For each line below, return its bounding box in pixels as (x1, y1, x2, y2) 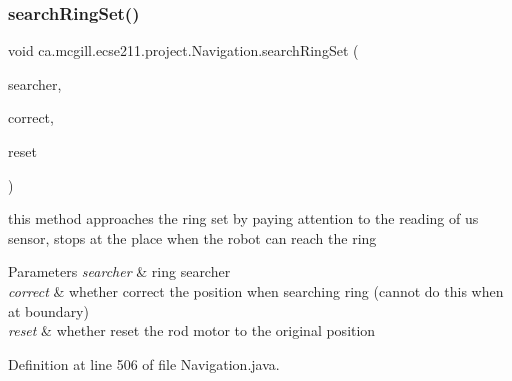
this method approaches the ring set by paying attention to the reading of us (8, 208, 479, 229)
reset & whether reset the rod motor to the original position (8, 320, 376, 341)
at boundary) (8, 300, 89, 321)
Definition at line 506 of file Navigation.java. (8, 353, 280, 374)
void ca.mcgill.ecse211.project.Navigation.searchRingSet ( (8, 40, 359, 61)
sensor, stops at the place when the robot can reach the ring (8, 227, 377, 248)
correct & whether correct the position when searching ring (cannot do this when (8, 280, 504, 301)
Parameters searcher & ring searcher (8, 261, 231, 282)
